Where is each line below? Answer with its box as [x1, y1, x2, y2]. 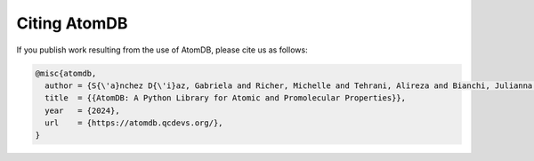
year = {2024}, [44, 105, 120, 116]
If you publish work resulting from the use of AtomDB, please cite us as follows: [16, 44, 308, 55]
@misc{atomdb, [35, 68, 97, 78]
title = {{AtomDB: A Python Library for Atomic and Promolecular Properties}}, [44, 93, 407, 103]
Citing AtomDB [16, 13, 128, 33]
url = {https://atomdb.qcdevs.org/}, [44, 118, 223, 128]
